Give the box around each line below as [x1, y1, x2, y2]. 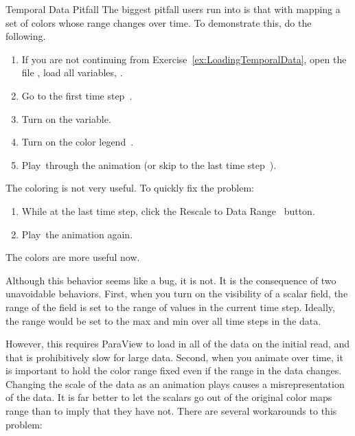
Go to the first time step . [21, 88, 133, 102]
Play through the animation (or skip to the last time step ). [21, 157, 277, 172]
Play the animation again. [21, 227, 133, 241]
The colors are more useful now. [5, 250, 140, 264]
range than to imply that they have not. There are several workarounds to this [5, 404, 337, 418]
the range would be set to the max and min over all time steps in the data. [5, 313, 321, 328]
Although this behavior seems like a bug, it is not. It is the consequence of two [5, 273, 336, 287]
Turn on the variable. [21, 111, 111, 126]
